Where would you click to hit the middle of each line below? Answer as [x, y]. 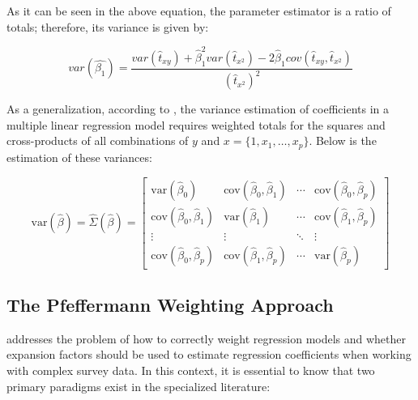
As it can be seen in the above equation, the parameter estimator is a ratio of [199, 11]
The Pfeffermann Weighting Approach [170, 305]
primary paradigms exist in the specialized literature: [139, 386]
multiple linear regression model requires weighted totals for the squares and [196, 124]
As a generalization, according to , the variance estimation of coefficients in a [198, 109]
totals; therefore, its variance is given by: [108, 26]
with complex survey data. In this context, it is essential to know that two [191, 370]
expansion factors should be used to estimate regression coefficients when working [209, 354]
